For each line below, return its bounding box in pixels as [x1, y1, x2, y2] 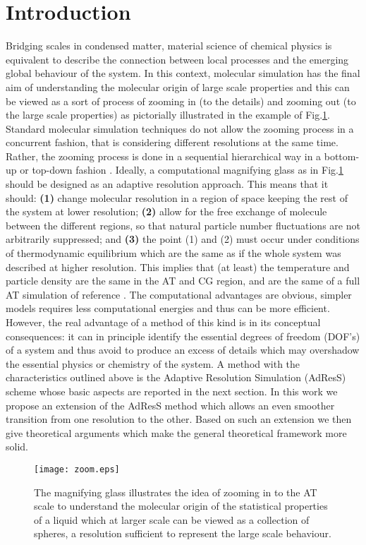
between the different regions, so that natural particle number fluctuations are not [6, 217, 360, 232]
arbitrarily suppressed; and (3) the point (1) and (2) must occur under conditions [6, 232, 360, 246]
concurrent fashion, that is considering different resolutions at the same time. [6, 135, 338, 150]
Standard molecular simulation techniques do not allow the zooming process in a [6, 121, 354, 136]
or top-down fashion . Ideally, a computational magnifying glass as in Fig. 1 [20, 162, 343, 177]
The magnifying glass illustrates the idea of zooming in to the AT [34, 484, 317, 499]
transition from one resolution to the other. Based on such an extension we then [6, 412, 352, 426]
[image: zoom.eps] [34, 464, 120, 474]
